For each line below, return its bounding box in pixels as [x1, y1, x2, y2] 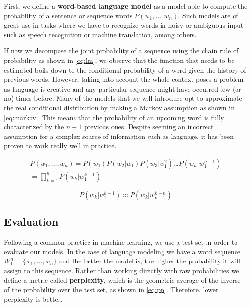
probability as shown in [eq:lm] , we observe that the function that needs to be [4, 55, 235, 65]
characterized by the [4, 122, 64, 132]
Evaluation [4, 214, 59, 229]
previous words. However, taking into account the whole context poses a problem [4, 74, 244, 84]
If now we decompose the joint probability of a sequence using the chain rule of [4, 46, 239, 56]
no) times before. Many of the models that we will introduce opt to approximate [4, 93, 242, 103]
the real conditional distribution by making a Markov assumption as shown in [4, 102, 235, 112]
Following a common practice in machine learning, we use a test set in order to [4, 237, 238, 247]
